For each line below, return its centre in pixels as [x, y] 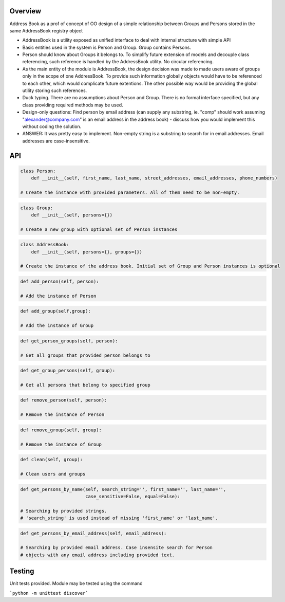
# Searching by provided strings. [64, 511]
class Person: [38, 171]
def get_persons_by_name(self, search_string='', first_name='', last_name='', [123, 489]
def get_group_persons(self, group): [68, 371]
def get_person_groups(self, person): [69, 341]
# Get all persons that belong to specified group [85, 385]
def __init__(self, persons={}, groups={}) [87, 252]
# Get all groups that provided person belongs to [85, 355]
